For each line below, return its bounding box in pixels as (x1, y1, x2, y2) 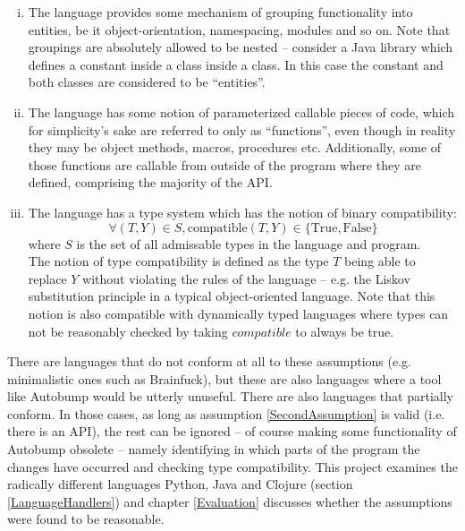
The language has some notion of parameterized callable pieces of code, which (28, 102, 455, 121)
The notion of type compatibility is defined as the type (28, 252, 329, 270)
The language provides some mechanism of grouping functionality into (28, 3, 413, 21)
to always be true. (295, 321, 394, 340)
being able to (344, 252, 416, 270)
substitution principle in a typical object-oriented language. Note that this (28, 287, 435, 305)
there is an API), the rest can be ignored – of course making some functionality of (7, 422, 457, 441)
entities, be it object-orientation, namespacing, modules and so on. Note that (28, 20, 451, 39)
